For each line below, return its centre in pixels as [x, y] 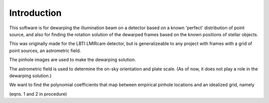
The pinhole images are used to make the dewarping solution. [73, 60]
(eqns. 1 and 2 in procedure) [38, 94]
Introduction [35, 13]
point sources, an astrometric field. [45, 51]
